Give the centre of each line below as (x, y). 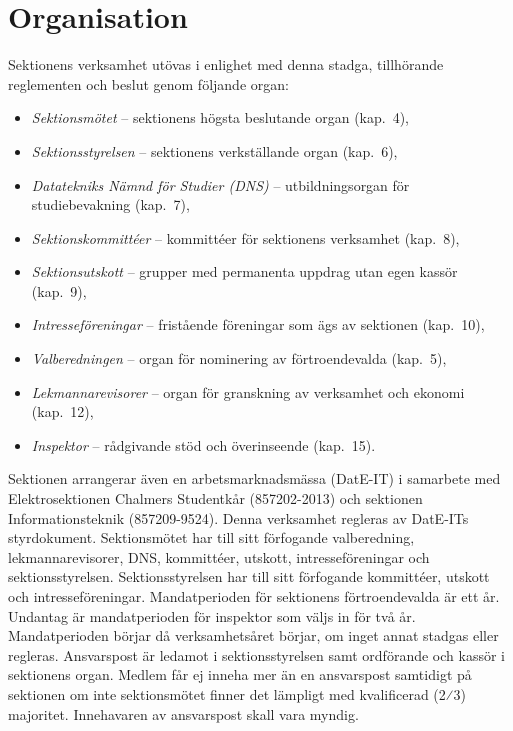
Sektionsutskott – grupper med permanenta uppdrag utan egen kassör (244, 271)
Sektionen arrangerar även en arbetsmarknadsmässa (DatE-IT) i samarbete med (254, 478)
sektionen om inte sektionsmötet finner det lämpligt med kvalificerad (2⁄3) (237, 693)
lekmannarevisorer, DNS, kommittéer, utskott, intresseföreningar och (219, 556)
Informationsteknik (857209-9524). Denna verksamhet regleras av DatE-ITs (238, 517)
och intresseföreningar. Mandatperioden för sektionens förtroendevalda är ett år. (254, 596)
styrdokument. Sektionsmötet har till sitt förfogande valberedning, (211, 537)
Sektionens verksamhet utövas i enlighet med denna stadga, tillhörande (226, 64)
